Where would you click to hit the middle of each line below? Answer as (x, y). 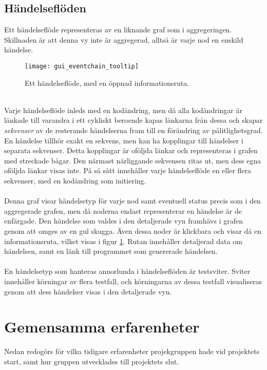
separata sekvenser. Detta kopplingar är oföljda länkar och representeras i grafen (131, 150)
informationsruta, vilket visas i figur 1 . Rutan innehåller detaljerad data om (123, 241)
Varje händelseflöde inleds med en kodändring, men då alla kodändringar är (123, 110)
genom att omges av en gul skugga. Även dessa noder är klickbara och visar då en (133, 230)
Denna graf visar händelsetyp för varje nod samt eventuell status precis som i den (132, 201)
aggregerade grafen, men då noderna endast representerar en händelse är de (123, 210)
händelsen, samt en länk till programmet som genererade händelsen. (111, 251)
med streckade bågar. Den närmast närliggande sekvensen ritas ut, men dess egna (133, 160)
